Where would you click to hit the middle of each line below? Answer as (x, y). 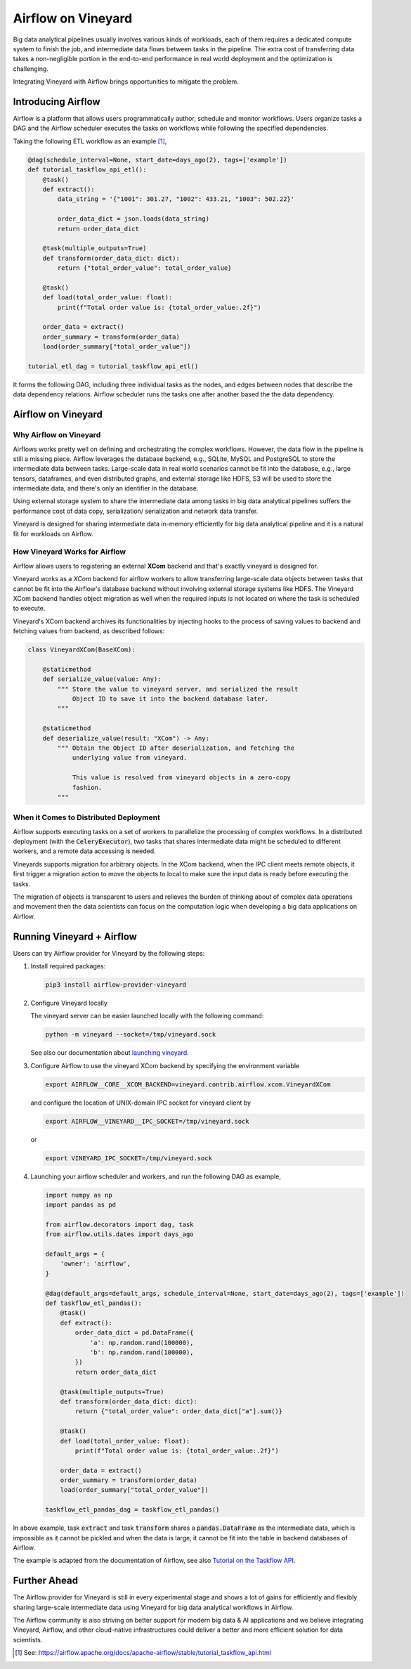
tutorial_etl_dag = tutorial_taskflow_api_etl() (113, 366)
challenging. (31, 69)
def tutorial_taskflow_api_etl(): (87, 170)
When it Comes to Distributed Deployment (87, 817)
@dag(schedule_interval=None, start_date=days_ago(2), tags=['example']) (157, 160)
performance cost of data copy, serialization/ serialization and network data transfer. (136, 511)
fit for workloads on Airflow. (53, 533)
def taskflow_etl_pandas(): (93, 1303)
